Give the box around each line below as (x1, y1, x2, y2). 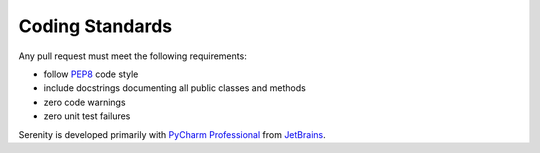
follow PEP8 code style (43, 68, 139, 80)
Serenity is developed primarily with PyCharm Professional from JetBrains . (18, 128, 326, 140)
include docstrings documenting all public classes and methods (43, 82, 307, 94)
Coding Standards (18, 15, 173, 37)
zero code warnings (43, 96, 126, 108)
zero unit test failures (43, 110, 131, 122)
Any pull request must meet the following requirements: (18, 50, 247, 62)
